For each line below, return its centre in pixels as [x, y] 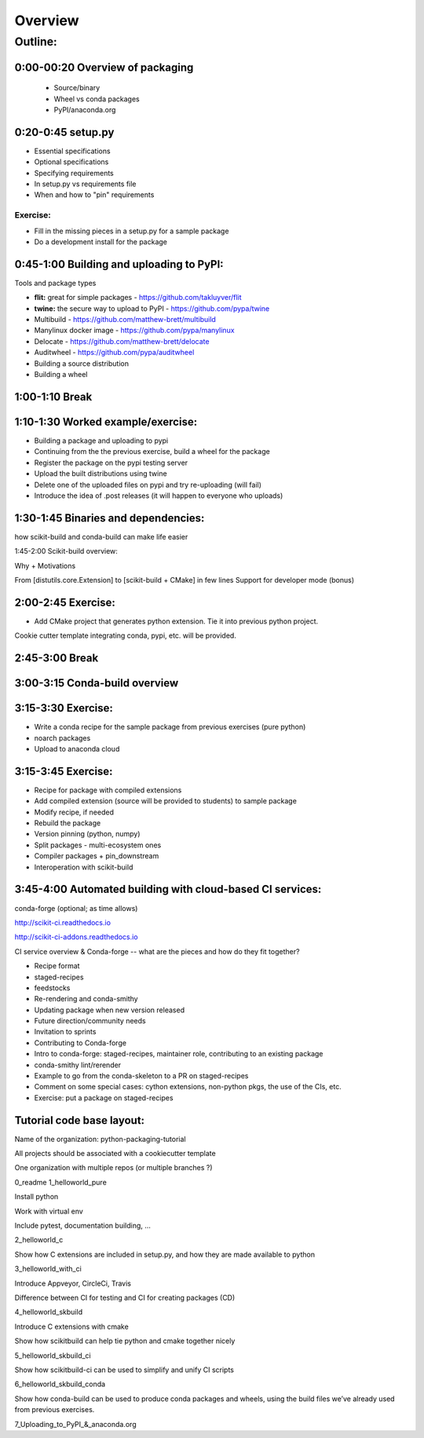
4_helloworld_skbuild [48, 1312]
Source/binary [77, 88]
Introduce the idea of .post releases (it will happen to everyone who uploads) [159, 496]
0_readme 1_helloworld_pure [61, 1182]
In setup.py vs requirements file [85, 184]
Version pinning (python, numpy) [87, 834]
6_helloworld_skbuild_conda [60, 1384]
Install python [37, 1197]
